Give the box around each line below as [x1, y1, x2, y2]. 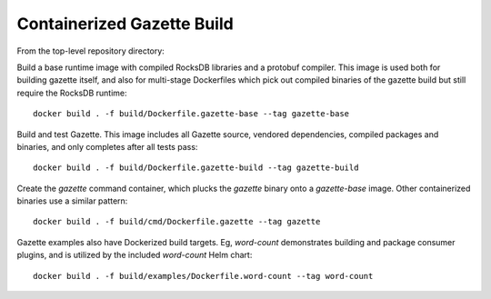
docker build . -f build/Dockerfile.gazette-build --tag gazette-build [33, 163, 359, 173]
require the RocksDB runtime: [16, 87, 127, 98]
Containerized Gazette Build [16, 14, 234, 34]
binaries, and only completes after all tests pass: [16, 141, 198, 152]
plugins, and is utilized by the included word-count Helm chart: [16, 250, 253, 261]
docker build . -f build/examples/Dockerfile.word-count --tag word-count [33, 271, 374, 281]
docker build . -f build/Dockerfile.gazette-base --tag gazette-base [33, 109, 350, 119]
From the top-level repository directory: [16, 45, 165, 56]
